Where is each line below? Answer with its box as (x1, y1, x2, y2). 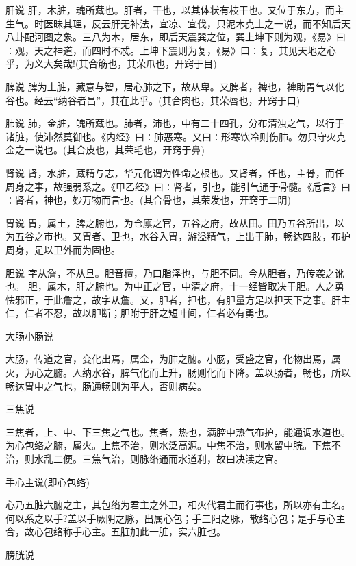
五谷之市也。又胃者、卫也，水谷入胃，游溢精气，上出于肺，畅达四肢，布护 (14, 229, 351, 243)
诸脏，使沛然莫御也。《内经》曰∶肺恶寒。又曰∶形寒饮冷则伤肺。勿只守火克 (5, 129, 346, 143)
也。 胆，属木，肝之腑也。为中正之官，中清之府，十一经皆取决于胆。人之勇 (5, 279, 344, 293)
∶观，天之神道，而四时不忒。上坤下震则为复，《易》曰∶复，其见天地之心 (5, 42, 336, 57)
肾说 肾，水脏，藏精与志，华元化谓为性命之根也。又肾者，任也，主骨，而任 (5, 165, 344, 180)
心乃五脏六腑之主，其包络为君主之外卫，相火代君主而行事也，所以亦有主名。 (5, 497, 351, 512)
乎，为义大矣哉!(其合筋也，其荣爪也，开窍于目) (5, 56, 217, 71)
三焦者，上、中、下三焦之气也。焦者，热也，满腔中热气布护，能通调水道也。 (5, 424, 351, 439)
